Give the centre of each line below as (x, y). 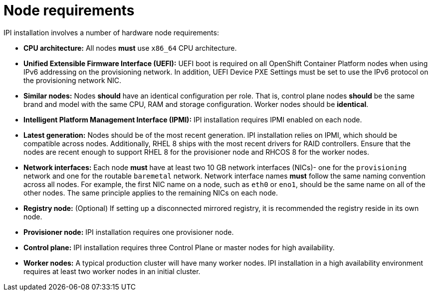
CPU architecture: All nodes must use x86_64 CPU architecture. (130, 48)
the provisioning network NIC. (73, 80)
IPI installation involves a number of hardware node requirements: (111, 32)
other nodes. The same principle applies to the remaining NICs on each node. (151, 193)
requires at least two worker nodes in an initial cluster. (112, 271)
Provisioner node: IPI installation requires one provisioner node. (129, 232)
